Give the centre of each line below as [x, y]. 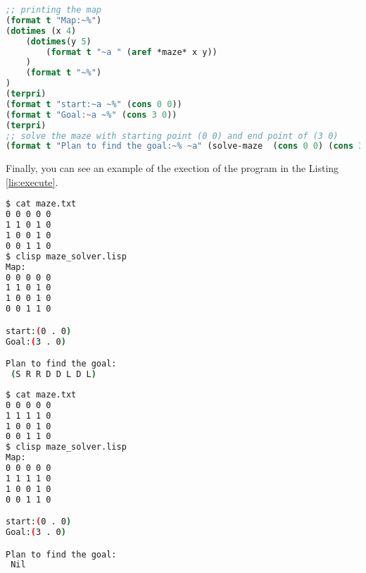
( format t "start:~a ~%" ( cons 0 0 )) [94, 104]
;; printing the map [54, 10]
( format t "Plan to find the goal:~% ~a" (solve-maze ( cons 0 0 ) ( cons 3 [185, 146]
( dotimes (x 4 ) [41, 31]
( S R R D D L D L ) [53, 374]
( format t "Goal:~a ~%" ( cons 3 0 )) [91, 115]
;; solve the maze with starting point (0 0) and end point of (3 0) [172, 136]
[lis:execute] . [32, 181]
